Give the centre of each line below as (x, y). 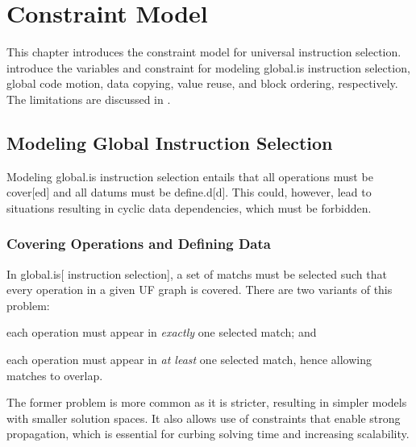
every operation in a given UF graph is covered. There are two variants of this (200, 290)
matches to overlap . (55, 375)
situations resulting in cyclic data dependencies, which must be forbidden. (189, 207)
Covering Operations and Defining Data (139, 244)
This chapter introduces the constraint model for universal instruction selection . (204, 52)
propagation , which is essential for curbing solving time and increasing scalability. (208, 434)
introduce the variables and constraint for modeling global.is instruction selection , (208, 67)
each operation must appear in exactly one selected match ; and (162, 332)
